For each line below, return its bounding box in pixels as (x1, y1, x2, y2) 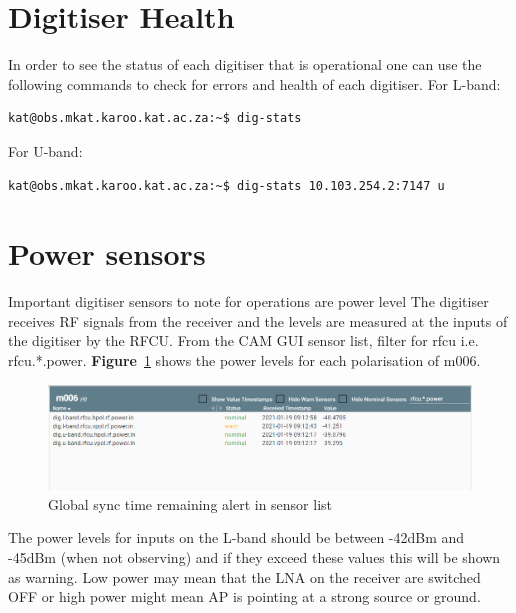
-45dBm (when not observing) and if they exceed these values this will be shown (8, 546, 501, 567)
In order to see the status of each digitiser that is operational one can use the (8, 54, 482, 75)
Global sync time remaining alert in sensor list (48, 493, 333, 514)
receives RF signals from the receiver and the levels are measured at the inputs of (8, 310, 508, 331)
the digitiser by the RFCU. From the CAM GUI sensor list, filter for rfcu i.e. (8, 330, 479, 351)
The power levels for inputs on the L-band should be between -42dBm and (8, 527, 465, 548)
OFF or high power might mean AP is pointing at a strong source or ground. (8, 586, 481, 607)
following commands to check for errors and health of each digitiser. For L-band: (8, 73, 501, 94)
